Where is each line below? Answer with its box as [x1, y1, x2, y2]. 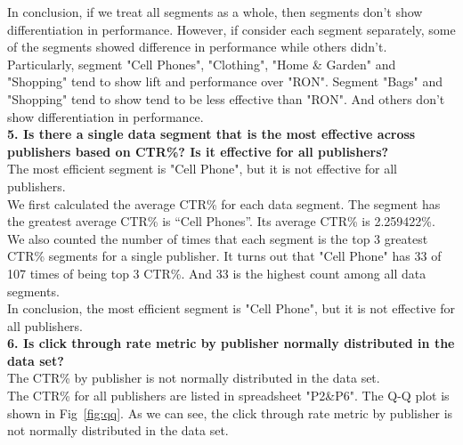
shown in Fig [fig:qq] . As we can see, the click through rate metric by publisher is [7, 403, 453, 422]
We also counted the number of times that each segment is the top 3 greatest [7, 229, 428, 247]
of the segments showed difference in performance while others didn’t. [7, 37, 387, 56]
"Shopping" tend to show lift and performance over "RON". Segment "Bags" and [7, 72, 443, 91]
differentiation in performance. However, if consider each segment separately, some [7, 20, 456, 38]
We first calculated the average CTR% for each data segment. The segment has [7, 194, 441, 213]
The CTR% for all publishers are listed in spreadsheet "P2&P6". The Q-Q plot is [7, 386, 450, 405]
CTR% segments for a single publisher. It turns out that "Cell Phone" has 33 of [7, 247, 442, 265]
